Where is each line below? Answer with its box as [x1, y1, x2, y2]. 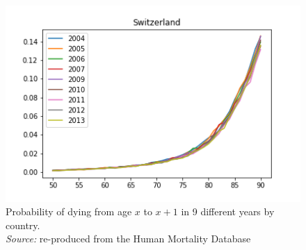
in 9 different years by [181, 204, 275, 219]
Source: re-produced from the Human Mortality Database [6, 231, 251, 246]
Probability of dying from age [6, 204, 132, 219]
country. [6, 217, 40, 232]
